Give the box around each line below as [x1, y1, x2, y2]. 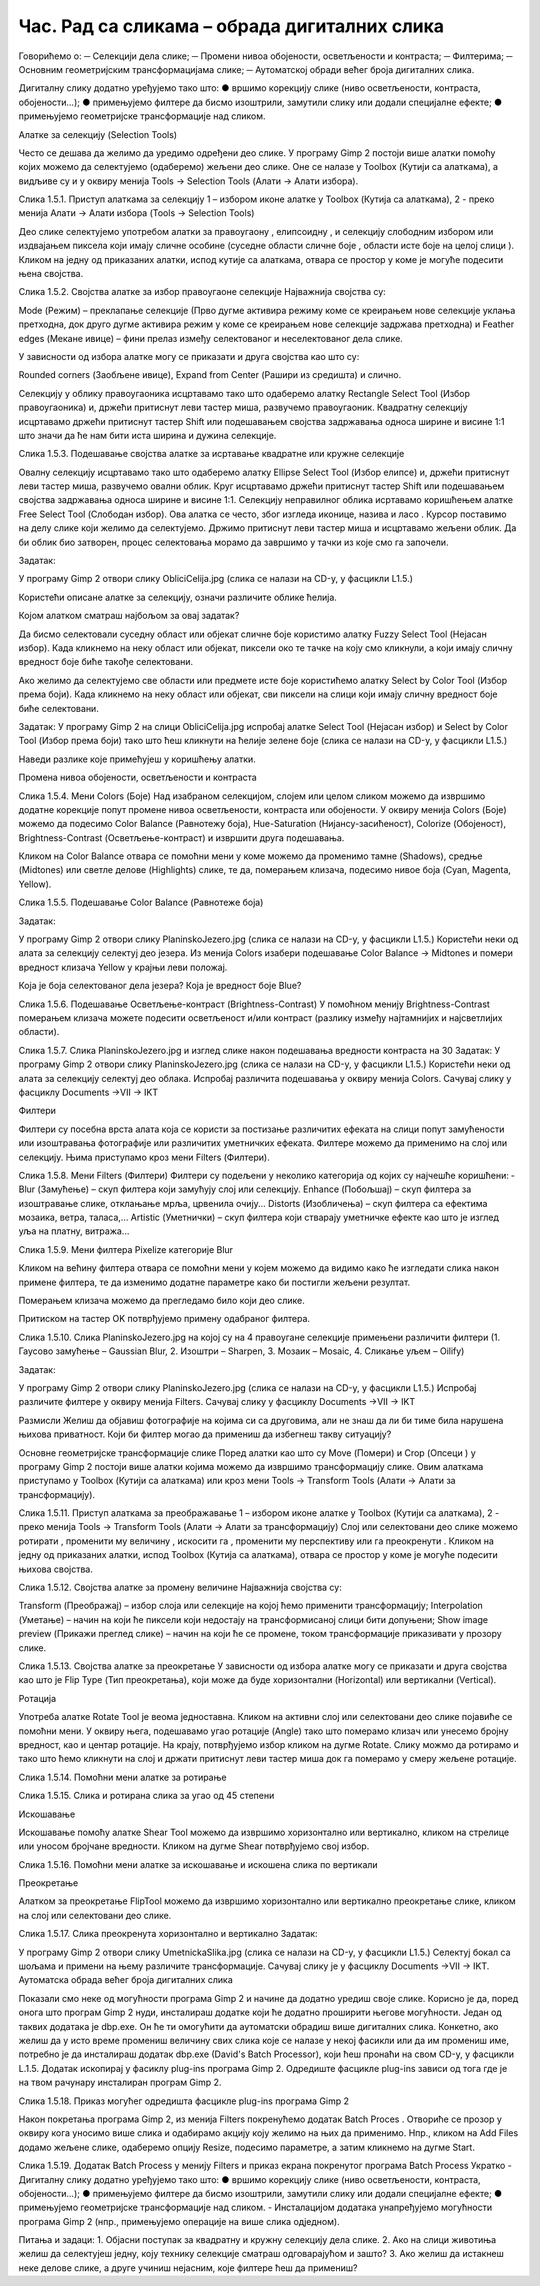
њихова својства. [18, 1563, 94, 1575]
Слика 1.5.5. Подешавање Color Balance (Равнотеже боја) [18, 896, 264, 909]
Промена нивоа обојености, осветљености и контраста [18, 771, 257, 784]
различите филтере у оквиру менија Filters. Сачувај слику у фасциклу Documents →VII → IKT [18, 1396, 416, 1408]
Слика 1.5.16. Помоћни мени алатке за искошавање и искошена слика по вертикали [18, 1858, 379, 1870]
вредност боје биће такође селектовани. [18, 656, 194, 668]
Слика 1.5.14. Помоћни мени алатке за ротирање [18, 1771, 227, 1783]
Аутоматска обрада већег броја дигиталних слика [18, 1974, 234, 1986]
